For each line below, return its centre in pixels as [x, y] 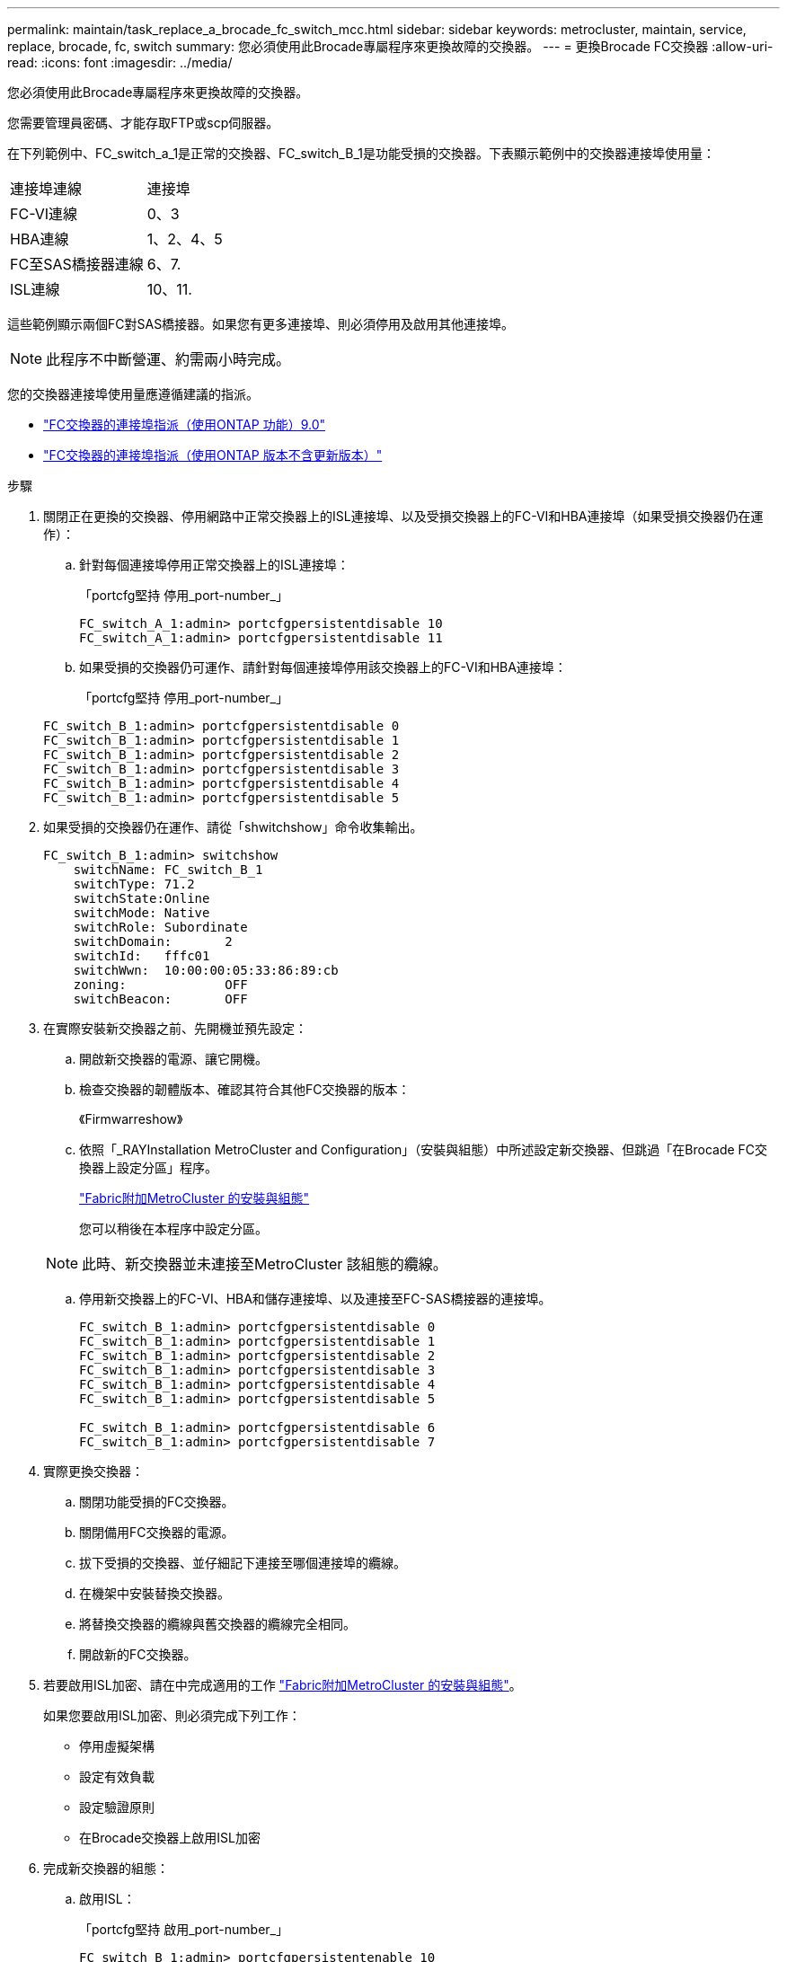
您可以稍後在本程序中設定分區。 [173, 1228]
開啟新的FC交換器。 [138, 1654]
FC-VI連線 [44, 214]
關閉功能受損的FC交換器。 [157, 1502]
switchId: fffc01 [141, 956]
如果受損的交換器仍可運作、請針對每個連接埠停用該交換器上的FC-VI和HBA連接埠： [323, 667]
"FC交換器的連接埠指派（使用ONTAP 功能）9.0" [185, 424]
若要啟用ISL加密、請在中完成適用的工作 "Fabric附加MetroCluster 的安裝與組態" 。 [283, 1685]
